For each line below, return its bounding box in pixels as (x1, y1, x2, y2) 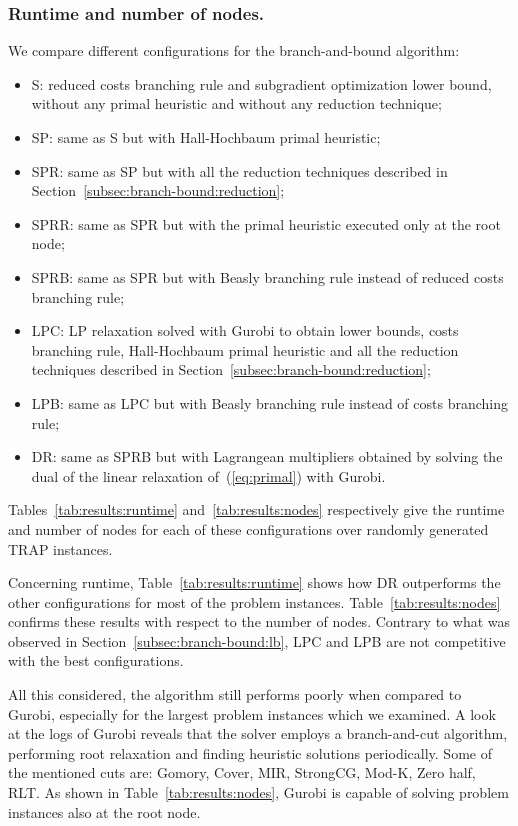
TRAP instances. (8, 538, 113, 559)
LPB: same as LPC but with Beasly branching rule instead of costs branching (31, 392, 508, 413)
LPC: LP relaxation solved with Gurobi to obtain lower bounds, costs (31, 320, 459, 341)
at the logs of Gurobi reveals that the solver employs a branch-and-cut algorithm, (8, 723, 508, 744)
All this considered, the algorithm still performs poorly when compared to (8, 684, 462, 705)
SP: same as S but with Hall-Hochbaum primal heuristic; (31, 127, 381, 147)
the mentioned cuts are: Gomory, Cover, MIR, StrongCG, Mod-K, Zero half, (8, 762, 476, 783)
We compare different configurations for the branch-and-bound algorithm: (8, 40, 460, 61)
